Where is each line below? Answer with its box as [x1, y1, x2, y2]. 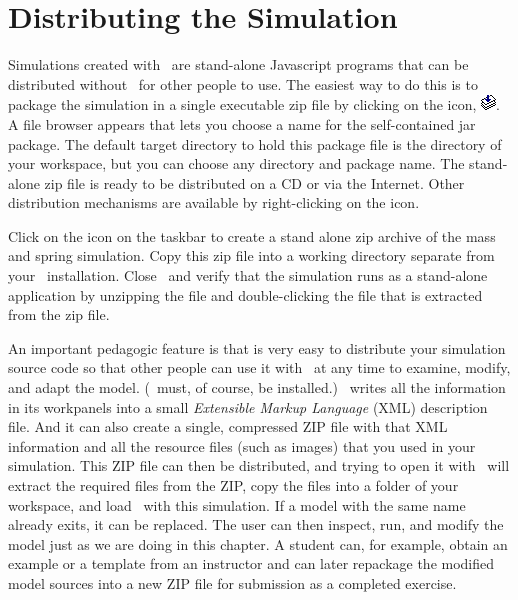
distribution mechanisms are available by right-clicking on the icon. [8, 192, 420, 213]
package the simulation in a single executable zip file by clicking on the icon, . [8, 94, 500, 115]
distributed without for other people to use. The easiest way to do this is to [8, 73, 478, 94]
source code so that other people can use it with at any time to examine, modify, [8, 357, 511, 378]
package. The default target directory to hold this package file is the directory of [8, 133, 502, 154]
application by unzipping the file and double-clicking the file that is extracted [8, 284, 483, 305]
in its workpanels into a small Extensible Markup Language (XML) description [8, 396, 488, 417]
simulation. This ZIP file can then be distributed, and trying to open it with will [8, 455, 510, 476]
